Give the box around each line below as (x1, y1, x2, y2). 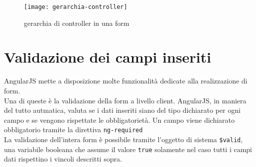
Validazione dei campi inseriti (4, 47, 211, 67)
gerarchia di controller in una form (24, 17, 129, 28)
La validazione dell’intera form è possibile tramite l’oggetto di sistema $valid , (4, 134, 243, 144)
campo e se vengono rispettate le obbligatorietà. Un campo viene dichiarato (4, 114, 235, 125)
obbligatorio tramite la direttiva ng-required (4, 124, 143, 135)
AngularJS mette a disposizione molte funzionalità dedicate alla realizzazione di (4, 76, 248, 86)
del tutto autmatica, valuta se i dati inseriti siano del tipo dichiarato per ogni (4, 105, 241, 115)
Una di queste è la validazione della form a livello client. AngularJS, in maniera (4, 95, 247, 105)
